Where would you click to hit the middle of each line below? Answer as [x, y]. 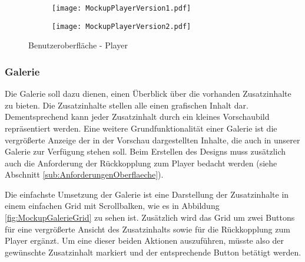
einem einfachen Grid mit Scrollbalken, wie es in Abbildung [112, 206]
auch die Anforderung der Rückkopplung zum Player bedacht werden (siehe [141, 163]
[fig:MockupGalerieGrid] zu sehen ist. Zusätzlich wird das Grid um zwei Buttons [150, 217]
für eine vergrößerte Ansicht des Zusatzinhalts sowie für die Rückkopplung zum [147, 229]
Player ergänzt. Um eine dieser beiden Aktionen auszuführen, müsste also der [145, 240]
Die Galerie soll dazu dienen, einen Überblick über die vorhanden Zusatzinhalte [148, 94]
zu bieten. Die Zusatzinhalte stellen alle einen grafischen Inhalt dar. [127, 105]
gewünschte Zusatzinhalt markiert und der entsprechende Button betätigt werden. [153, 252]
